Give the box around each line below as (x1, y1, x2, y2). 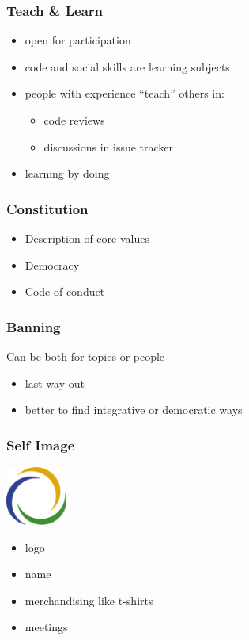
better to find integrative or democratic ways (25, 401, 243, 418)
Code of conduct (25, 283, 105, 300)
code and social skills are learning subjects (25, 58, 230, 75)
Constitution (6, 198, 89, 218)
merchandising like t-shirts (25, 592, 153, 608)
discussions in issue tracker (43, 138, 174, 155)
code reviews (43, 112, 105, 128)
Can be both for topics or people (6, 348, 165, 364)
